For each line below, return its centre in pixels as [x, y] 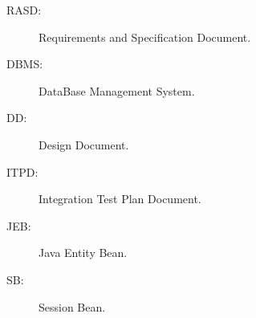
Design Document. [84, 144]
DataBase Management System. [117, 90]
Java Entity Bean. [83, 253]
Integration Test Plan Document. [120, 199]
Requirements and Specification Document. [145, 37]
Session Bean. [72, 306]
